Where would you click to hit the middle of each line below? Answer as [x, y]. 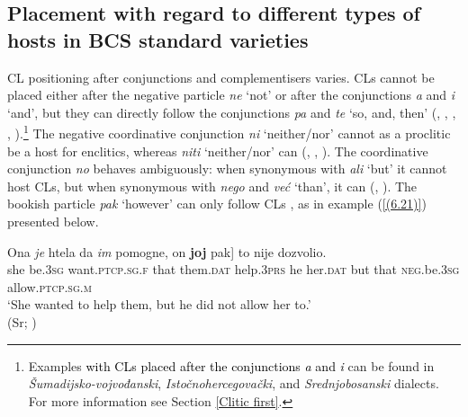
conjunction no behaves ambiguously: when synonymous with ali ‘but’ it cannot [227, 169]
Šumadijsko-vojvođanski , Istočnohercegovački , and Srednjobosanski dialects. [234, 383]
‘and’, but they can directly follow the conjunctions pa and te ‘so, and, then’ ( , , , [232, 112]
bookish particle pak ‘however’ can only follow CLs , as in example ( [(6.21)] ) [217, 204]
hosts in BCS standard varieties [158, 39]
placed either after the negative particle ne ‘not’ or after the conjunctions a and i [231, 95]
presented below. [53, 221]
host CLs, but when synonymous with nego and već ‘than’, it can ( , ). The [212, 186]
